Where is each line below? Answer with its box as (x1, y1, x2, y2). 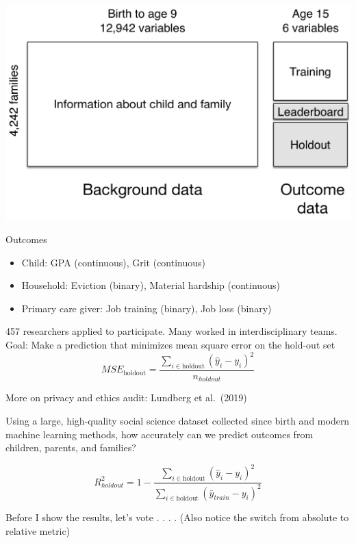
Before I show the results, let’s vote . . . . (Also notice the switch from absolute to (5, 510, 349, 525)
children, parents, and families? (5, 440, 136, 455)
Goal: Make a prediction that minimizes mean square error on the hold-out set (5, 338, 335, 352)
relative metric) (5, 523, 71, 538)
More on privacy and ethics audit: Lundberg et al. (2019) (5, 390, 247, 405)
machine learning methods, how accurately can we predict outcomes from (5, 427, 314, 441)
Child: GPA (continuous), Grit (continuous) (21, 255, 205, 269)
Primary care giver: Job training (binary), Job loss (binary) (21, 301, 272, 315)
